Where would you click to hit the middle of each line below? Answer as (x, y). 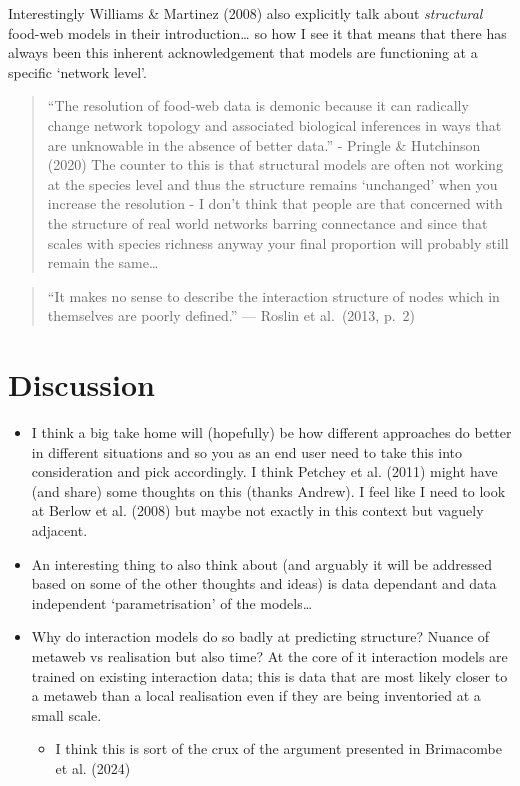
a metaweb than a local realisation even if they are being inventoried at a (256, 695)
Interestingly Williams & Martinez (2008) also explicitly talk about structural (245, 13)
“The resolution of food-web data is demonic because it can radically (258, 105)
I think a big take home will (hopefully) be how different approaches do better (271, 432)
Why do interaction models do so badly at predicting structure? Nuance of (260, 636)
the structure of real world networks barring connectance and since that (267, 222)
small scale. (66, 714)
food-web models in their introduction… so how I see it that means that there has (257, 32)
